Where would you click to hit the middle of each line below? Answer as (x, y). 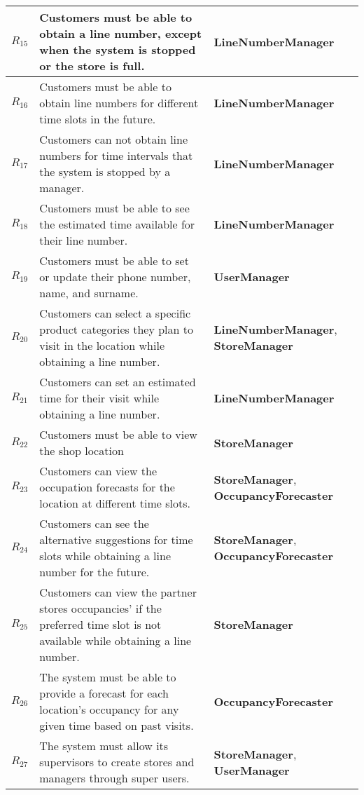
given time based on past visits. (117, 725)
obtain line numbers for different (119, 103)
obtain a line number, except (121, 33)
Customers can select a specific (115, 313)
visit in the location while (102, 345)
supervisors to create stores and (117, 762)
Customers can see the (94, 523)
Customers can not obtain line (114, 139)
